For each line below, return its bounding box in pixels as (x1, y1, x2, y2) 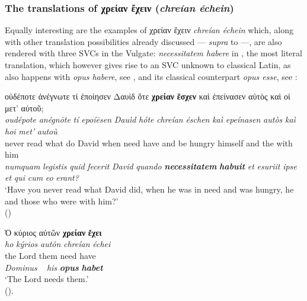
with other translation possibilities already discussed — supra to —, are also (5, 35, 282, 47)
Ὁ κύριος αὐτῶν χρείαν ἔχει (5, 226, 102, 238)
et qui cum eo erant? (5, 171, 79, 184)
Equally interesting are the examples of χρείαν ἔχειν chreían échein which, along (5, 24, 293, 36)
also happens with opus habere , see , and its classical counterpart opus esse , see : (5, 70, 298, 82)
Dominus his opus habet (5, 261, 103, 273)
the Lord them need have (5, 249, 96, 261)
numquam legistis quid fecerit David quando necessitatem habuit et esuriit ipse (5, 159, 297, 172)
